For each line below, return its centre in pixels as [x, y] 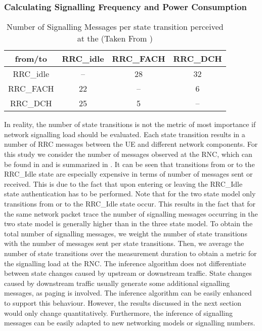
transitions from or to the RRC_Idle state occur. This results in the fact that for [130, 203]
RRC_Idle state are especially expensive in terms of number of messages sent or [128, 174]
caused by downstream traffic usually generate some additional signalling [117, 283]
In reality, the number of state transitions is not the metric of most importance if [130, 124]
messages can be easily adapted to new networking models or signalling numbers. [130, 323]
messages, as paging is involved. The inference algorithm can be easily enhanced [128, 293]
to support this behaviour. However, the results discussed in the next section [123, 302]
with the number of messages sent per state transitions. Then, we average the [124, 243]
